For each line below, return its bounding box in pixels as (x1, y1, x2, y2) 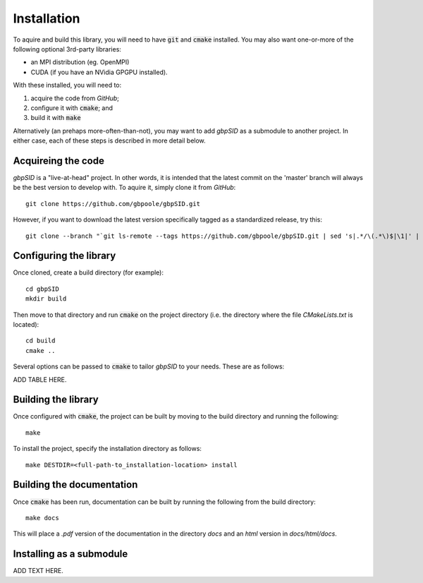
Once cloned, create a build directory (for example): (13, 268, 164, 277)
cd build (25, 337, 56, 345)
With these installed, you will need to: (13, 81, 122, 90)
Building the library (13, 394, 99, 406)
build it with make (30, 114, 81, 122)
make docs (25, 514, 59, 522)
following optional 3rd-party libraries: (13, 44, 121, 53)
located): (13, 320, 39, 328)
